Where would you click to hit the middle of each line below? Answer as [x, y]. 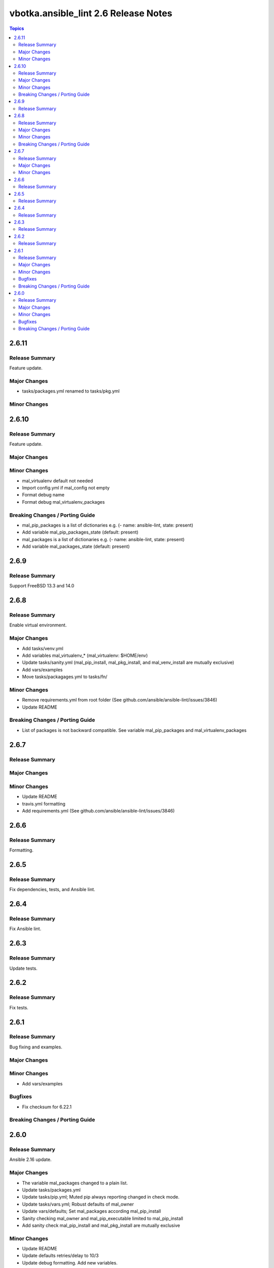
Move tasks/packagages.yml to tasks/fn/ [65, 677]
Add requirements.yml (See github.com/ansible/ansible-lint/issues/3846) [98, 811]
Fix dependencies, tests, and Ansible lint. [52, 890]
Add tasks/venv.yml [43, 648]
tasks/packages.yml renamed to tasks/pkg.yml [71, 391]
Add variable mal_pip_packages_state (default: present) [80, 532]
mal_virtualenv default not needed [58, 481]
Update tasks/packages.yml [51, 1190]
